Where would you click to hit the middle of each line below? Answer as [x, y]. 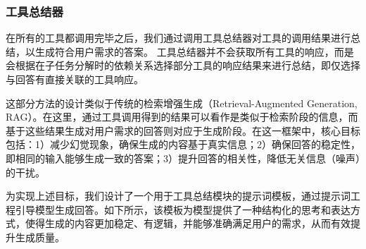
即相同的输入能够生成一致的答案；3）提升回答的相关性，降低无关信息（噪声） [183, 158]
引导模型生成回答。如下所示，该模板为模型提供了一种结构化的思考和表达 [183, 209]
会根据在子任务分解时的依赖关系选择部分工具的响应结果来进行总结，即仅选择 [183, 65]
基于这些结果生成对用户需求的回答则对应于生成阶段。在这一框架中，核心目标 [183, 130]
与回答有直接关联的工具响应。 [75, 79]
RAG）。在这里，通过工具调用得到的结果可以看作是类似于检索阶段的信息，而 [182, 117]
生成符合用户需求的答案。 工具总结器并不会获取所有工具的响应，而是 [194, 51]
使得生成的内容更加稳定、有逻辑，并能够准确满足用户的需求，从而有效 [188, 223]
